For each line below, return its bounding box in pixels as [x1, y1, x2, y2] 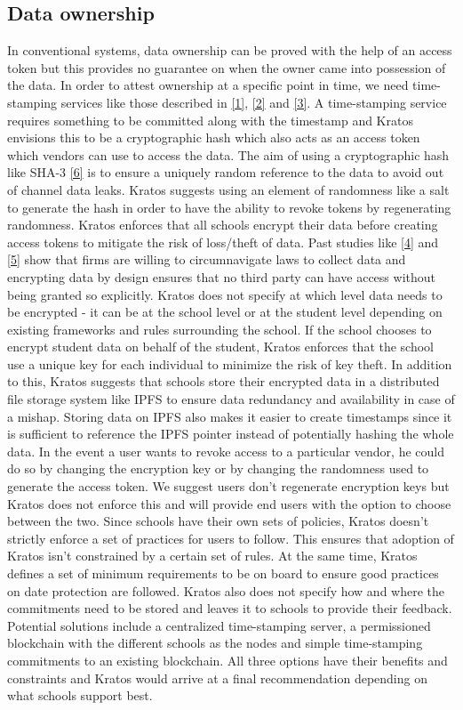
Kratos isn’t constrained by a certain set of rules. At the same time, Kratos [7, 546, 418, 565]
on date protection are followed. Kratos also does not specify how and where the [7, 581, 444, 600]
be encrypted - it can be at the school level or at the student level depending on [7, 303, 443, 321]
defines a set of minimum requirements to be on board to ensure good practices [7, 564, 439, 583]
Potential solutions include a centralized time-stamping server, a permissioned [7, 616, 431, 634]
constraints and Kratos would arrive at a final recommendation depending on [7, 668, 427, 687]
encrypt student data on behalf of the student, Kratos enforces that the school [7, 337, 435, 356]
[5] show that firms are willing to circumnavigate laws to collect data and [7, 250, 406, 269]
